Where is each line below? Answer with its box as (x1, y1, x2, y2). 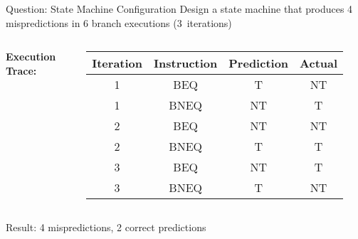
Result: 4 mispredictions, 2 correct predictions (6, 220, 206, 235)
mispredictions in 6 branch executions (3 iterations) (6, 15, 232, 30)
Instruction (154, 55, 218, 72)
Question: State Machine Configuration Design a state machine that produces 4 (6, 1, 353, 16)
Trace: (6, 63, 37, 78)
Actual (300, 55, 338, 72)
